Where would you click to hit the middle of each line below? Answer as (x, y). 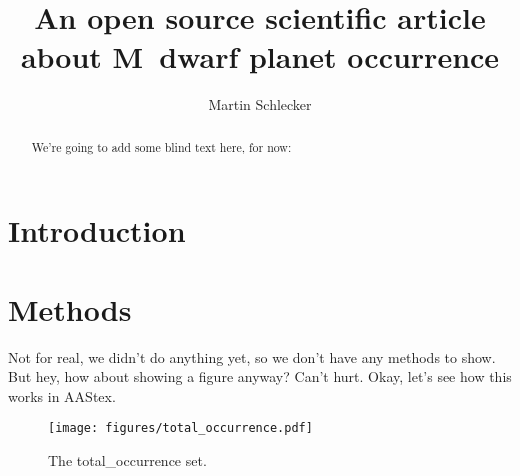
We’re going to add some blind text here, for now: (161, 146)
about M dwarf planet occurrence (260, 56)
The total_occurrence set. (127, 460)
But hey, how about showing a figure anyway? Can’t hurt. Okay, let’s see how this (260, 376)
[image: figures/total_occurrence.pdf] (180, 428)
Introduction (97, 230)
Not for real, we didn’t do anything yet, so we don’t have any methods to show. (252, 356)
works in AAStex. (62, 395)
